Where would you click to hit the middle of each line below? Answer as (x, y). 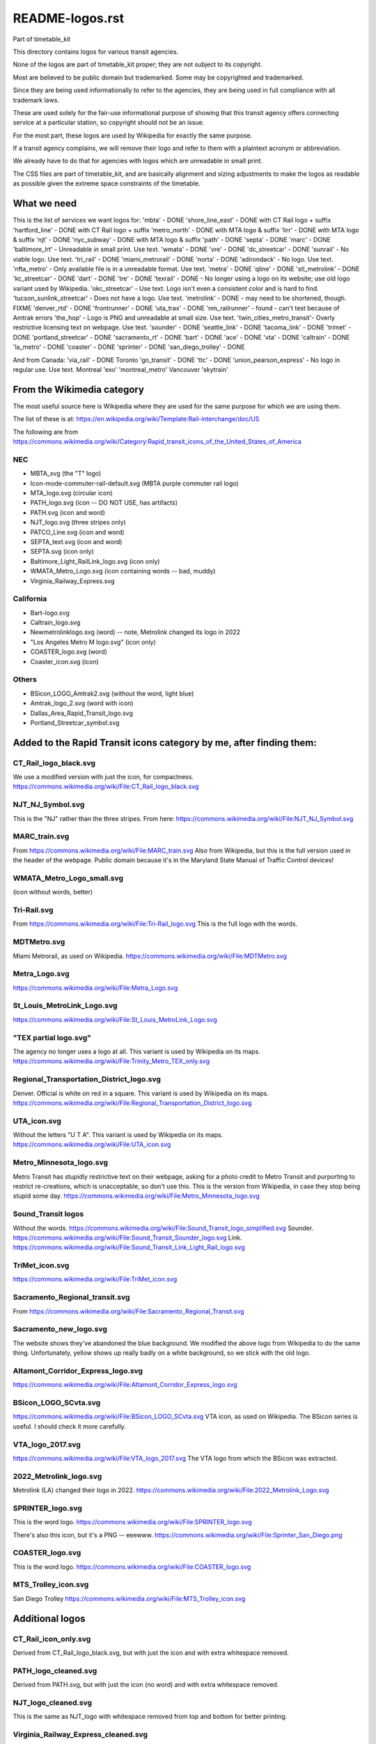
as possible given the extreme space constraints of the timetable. (107, 183)
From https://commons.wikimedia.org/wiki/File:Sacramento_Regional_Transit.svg (128, 1311)
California (30, 599)
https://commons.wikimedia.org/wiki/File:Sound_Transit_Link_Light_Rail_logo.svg (129, 1247)
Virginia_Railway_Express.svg (72, 581)
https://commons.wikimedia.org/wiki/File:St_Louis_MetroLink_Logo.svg (115, 1019)
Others (25, 679)
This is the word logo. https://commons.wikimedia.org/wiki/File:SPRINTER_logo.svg (132, 1522)
